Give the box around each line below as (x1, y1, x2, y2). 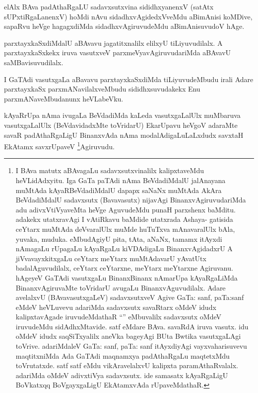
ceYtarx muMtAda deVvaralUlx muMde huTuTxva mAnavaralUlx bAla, (15, 223, 235, 234)
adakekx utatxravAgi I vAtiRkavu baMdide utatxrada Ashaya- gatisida (15, 214, 233, 224)
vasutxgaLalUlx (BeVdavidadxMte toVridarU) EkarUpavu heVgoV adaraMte (4, 119, 238, 130)
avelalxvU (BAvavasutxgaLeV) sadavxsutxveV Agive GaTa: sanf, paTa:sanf (15, 292, 244, 302)
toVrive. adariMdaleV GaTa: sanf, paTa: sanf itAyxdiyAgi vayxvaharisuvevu (15, 341, 247, 351)
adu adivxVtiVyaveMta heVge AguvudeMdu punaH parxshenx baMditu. (15, 204, 236, 214)
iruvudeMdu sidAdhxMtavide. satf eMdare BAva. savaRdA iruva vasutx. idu (15, 321, 249, 331)
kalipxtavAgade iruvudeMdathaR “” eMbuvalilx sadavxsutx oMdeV (15, 311, 222, 322)
